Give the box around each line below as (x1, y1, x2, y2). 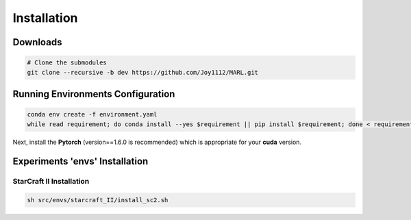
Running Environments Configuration (12, 88, 175, 99)
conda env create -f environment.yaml (27, 110, 158, 119)
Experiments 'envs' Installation (12, 156, 149, 167)
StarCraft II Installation (12, 177, 90, 186)
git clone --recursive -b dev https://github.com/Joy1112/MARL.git (27, 69, 259, 76)
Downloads (12, 36, 62, 48)
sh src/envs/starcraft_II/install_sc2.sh (27, 196, 169, 204)
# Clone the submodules (27, 59, 108, 66)
